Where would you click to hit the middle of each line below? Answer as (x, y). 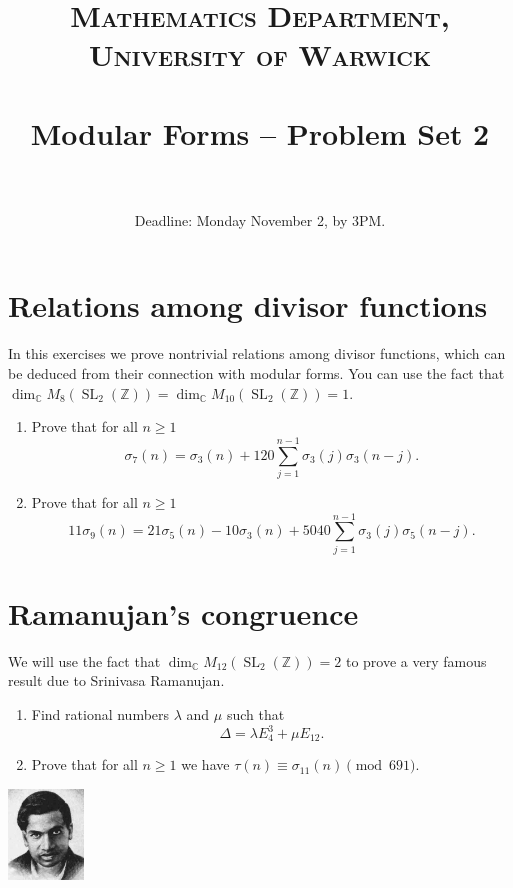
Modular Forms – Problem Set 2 (260, 132)
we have (205, 764)
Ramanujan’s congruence (183, 612)
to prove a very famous (416, 660)
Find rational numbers (100, 713)
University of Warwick (260, 54)
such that (255, 713)
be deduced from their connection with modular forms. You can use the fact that (256, 373)
